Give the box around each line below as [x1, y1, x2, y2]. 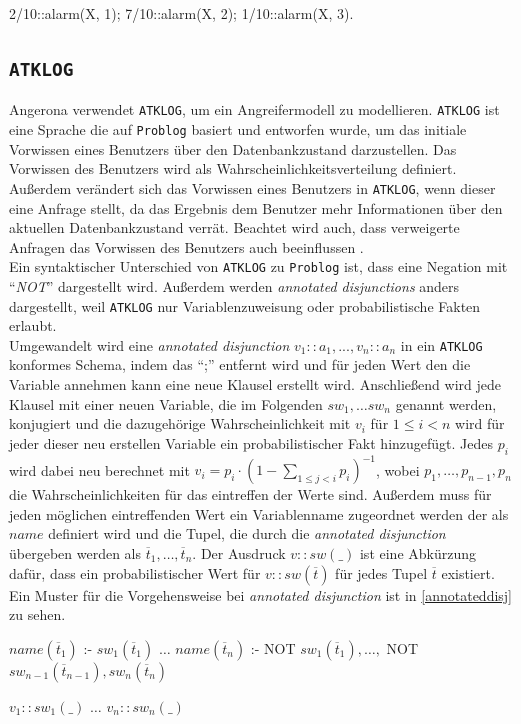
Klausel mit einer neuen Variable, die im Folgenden [9, 393, 323, 414]
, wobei [376, 459, 420, 480]
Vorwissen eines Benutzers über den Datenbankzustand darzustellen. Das [9, 138, 457, 159]
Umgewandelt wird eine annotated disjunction [9, 334, 290, 355]
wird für [455, 413, 505, 434]
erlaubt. [9, 315, 57, 336]
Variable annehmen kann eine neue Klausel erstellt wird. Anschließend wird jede [9, 374, 501, 395]
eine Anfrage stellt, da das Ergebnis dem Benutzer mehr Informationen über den [9, 197, 503, 218]
